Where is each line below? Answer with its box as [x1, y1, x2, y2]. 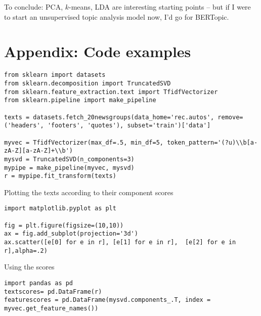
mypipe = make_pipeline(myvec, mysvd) [4, 164, 135, 171]
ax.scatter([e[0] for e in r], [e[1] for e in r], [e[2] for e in [4, 239, 236, 246]
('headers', [4, 122, 44, 129]
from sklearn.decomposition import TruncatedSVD [4, 79, 171, 87]
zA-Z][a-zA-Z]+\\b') [4, 147, 73, 155]
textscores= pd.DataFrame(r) [4, 288, 102, 295]
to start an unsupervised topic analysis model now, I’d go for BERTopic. [4, 11, 229, 22]
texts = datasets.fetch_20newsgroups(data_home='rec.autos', [4, 113, 214, 121]
